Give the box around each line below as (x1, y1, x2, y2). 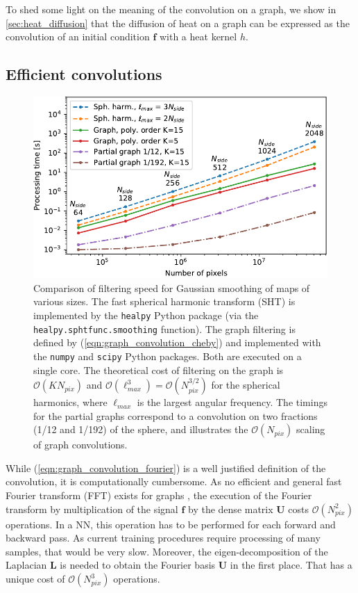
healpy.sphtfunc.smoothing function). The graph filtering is (33, 321, 296, 336)
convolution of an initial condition (6, 29, 150, 44)
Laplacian (6, 558, 47, 572)
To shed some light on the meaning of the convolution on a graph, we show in (6, 2, 336, 16)
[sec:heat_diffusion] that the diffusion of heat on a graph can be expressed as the (6, 15, 350, 30)
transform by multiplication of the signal (6, 501, 178, 516)
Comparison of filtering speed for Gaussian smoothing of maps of (33, 280, 310, 295)
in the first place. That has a (230, 558, 352, 572)
